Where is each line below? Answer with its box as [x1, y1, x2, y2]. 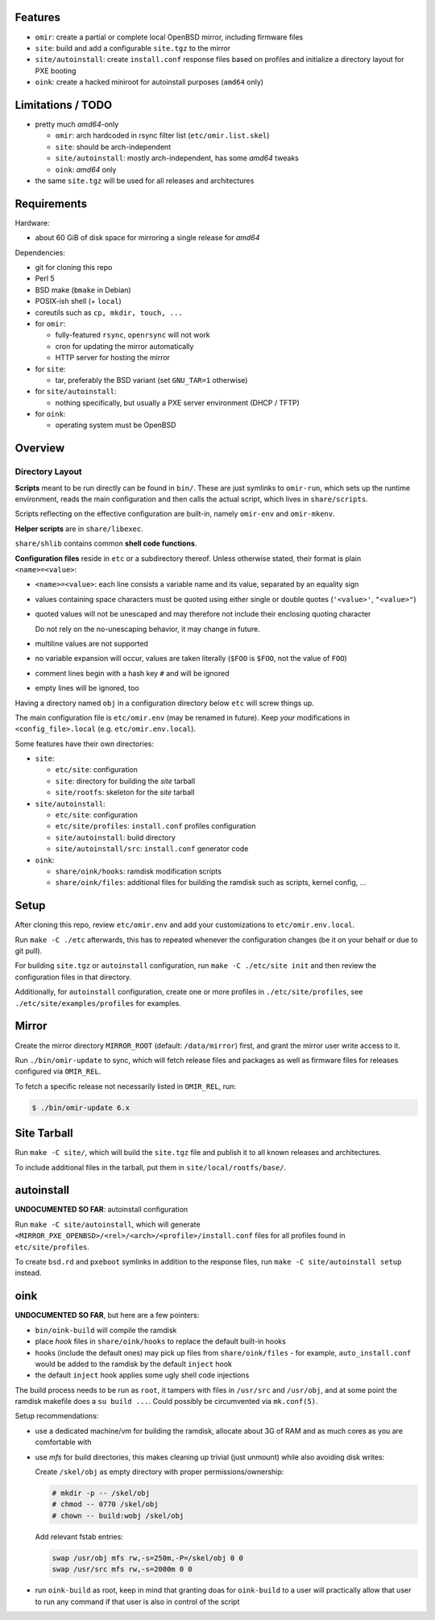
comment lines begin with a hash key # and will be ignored [35, 668, 230, 678]
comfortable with [35, 1437, 92, 1447]
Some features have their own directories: [14, 738, 155, 749]
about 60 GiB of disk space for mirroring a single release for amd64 [35, 233, 260, 243]
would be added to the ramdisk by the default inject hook [35, 1359, 233, 1369]
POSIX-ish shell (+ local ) [35, 297, 122, 306]
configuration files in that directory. [14, 972, 132, 982]
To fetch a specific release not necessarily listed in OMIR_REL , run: [14, 1081, 237, 1091]
